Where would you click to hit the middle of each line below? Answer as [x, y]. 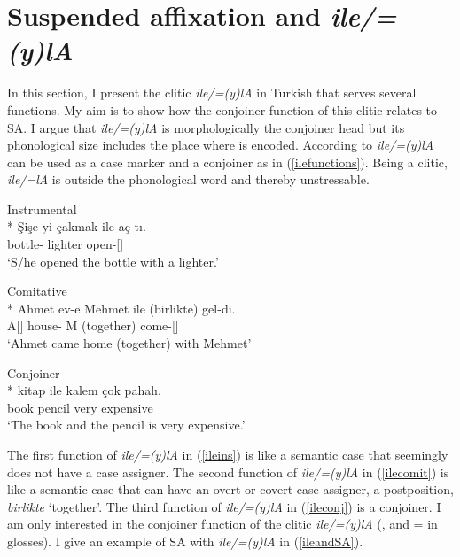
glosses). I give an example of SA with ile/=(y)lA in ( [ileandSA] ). [185, 541]
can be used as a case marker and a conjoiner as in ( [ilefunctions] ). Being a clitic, [227, 162]
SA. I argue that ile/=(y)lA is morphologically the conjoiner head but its [206, 127]
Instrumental [42, 209]
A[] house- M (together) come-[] [93, 325]
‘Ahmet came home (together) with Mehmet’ [129, 343]
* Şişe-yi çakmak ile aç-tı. [77, 226]
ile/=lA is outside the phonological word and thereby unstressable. [188, 179]
